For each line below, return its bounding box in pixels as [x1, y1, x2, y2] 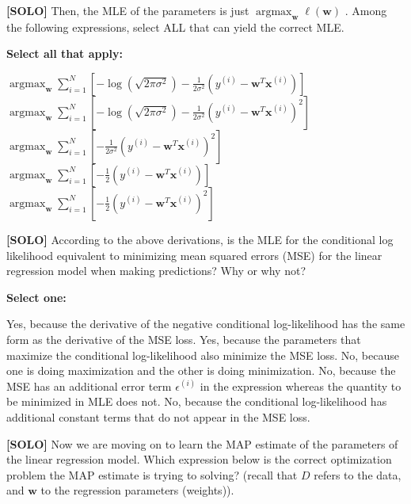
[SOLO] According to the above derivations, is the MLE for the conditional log [6, 231, 394, 247]
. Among [344, 2, 387, 18]
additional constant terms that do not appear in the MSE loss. [6, 408, 310, 425]
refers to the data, [314, 466, 401, 483]
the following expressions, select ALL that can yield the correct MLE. [6, 18, 344, 35]
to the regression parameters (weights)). [40, 482, 234, 498]
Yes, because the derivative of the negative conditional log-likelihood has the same [6, 315, 405, 332]
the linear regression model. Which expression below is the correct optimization [6, 451, 392, 468]
